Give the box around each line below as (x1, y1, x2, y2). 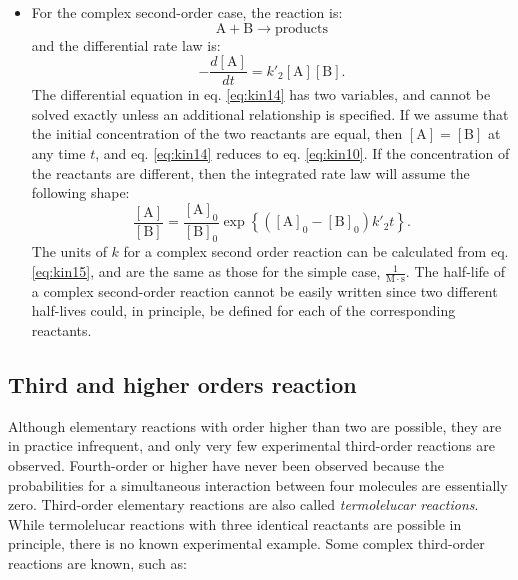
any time (31, 143, 86, 164)
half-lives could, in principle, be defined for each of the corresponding (31, 300, 456, 321)
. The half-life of (405, 261, 506, 282)
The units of (31, 241, 107, 262)
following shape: (31, 182, 130, 203)
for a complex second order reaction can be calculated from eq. (123, 241, 509, 262)
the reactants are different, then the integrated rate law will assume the (31, 162, 470, 183)
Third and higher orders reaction (8, 369, 357, 400)
